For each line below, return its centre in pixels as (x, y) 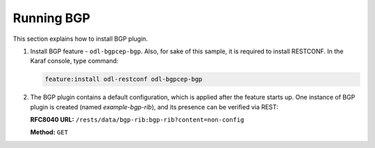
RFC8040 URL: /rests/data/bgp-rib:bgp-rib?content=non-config (137, 120)
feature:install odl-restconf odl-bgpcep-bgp (124, 79)
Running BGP (51, 18)
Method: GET (49, 132)
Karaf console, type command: (74, 61)
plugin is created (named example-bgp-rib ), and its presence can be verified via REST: (154, 107)
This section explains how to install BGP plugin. (81, 39)
